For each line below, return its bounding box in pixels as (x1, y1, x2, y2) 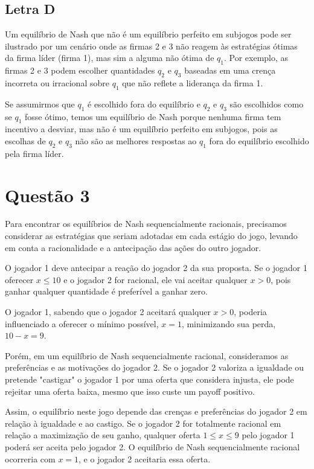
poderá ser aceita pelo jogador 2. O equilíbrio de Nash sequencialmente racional (5, 440, 300, 453)
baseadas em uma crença (184, 64, 276, 77)
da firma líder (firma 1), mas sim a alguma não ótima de (5, 51, 214, 64)
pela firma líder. (5, 147, 64, 159)
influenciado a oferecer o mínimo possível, (5, 317, 159, 330)
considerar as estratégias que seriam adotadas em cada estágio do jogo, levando (5, 229, 298, 242)
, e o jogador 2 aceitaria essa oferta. (78, 452, 211, 465)
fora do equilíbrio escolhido (209, 134, 309, 147)
